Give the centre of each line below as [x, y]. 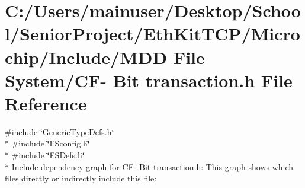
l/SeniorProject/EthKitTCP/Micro [152, 34]
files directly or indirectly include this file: [81, 178]
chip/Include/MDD [86, 57]
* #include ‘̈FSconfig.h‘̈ [47, 143]
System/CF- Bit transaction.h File [149, 80]
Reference [46, 103]
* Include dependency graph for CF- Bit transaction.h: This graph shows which [149, 166]
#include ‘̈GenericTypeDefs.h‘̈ [60, 131]
